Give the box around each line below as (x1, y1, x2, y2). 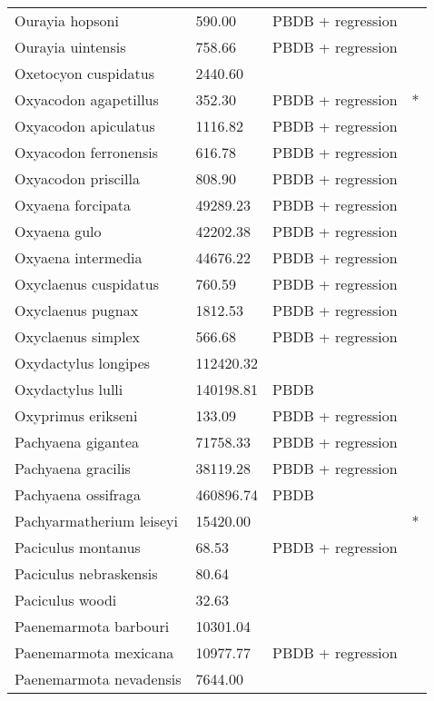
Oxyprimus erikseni (15, 405, 138, 426)
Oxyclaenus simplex (15, 326, 140, 347)
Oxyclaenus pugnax (15, 300, 139, 321)
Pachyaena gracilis (15, 458, 131, 479)
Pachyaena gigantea (15, 431, 140, 452)
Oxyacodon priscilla (15, 168, 140, 189)
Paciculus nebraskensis (15, 563, 158, 584)
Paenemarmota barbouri (15, 616, 170, 637)
